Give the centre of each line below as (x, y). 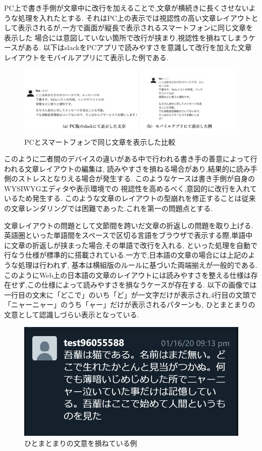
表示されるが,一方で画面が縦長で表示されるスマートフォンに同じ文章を (136, 28)
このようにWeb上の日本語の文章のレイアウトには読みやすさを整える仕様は (127, 275)
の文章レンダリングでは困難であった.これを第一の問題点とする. (109, 208)
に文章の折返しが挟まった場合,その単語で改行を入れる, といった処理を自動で (131, 245)
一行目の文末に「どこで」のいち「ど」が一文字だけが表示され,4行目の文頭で (130, 294)
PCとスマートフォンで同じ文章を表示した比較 (100, 141)
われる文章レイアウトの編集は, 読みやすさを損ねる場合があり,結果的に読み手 (131, 168)
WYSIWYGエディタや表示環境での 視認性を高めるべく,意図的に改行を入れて (130, 188)
